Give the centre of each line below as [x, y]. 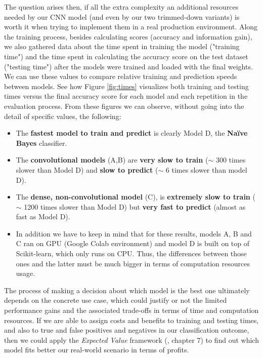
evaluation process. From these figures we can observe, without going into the [124, 106]
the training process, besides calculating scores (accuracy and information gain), [128, 36]
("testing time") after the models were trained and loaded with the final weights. [128, 66]
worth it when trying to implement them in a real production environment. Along [131, 27]
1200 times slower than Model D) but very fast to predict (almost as [135, 206]
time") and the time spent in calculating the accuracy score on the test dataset [126, 56]
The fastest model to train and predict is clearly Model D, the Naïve [132, 133]
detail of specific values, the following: [63, 116]
